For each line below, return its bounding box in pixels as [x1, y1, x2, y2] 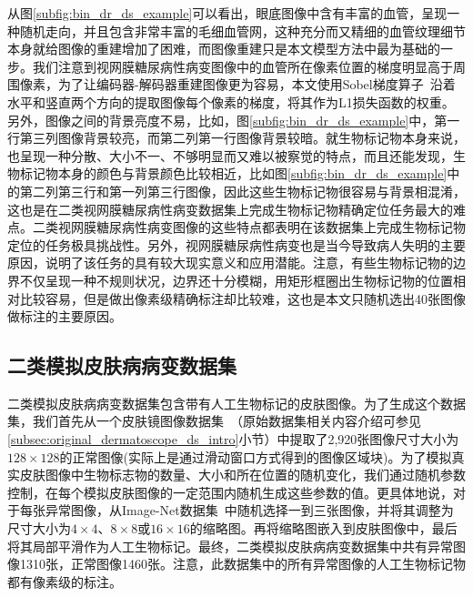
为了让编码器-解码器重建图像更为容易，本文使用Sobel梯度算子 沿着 [57, 75, 456, 94]
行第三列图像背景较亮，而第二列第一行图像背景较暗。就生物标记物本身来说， [7, 128, 466, 147]
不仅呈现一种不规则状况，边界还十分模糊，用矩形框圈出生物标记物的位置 [19, 270, 453, 289]
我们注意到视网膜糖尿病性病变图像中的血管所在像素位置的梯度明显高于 [32, 56, 453, 76]
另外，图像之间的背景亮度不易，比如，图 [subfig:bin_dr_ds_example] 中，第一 [7, 110, 460, 129]
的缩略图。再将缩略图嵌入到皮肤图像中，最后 [189, 519, 458, 538]
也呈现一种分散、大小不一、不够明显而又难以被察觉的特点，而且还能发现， [7, 146, 453, 165]
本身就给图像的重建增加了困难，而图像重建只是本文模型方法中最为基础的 [7, 39, 440, 58]
